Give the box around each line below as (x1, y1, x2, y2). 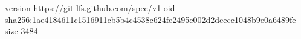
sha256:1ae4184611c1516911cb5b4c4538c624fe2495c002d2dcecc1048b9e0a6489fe (5, 13, 296, 25)
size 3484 (5, 25, 38, 37)
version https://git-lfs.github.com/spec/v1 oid (5, 2, 175, 14)
